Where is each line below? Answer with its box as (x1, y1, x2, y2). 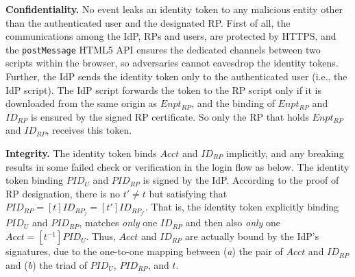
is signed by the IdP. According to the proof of (143, 173, 339, 187)
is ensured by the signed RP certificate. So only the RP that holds (30, 109, 309, 123)
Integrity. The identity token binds (5, 146, 157, 160)
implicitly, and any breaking (226, 146, 344, 160)
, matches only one (79, 215, 158, 230)
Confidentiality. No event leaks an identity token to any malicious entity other (5, 2, 343, 16)
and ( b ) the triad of (5, 257, 87, 272)
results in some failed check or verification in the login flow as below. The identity (5, 159, 350, 173)
